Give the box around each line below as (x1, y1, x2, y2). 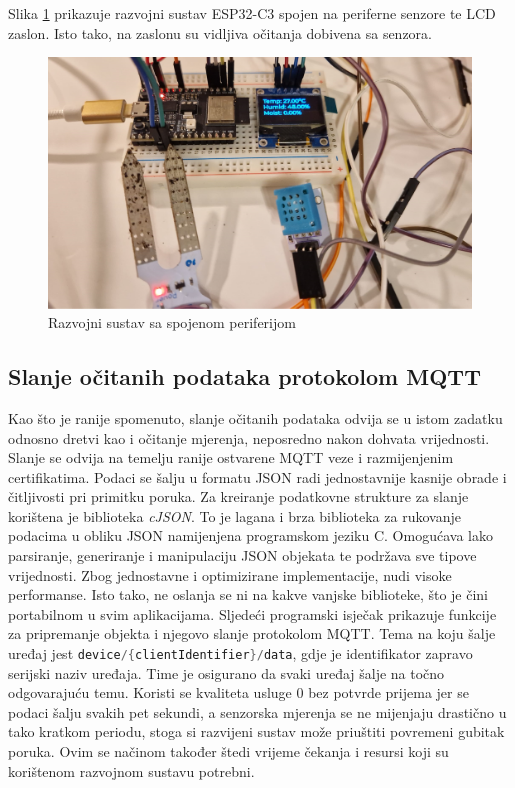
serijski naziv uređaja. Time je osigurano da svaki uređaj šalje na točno (8, 662, 445, 683)
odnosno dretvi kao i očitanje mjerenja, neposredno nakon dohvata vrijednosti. (8, 427, 490, 448)
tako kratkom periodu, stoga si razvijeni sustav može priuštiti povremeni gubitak (8, 721, 505, 742)
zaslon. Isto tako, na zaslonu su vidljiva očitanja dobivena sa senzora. (8, 22, 433, 43)
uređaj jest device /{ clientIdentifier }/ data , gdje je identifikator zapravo (8, 643, 473, 664)
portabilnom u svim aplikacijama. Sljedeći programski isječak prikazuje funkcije (8, 603, 497, 624)
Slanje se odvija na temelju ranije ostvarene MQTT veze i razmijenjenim (8, 447, 454, 468)
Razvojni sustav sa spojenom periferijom (48, 312, 296, 333)
